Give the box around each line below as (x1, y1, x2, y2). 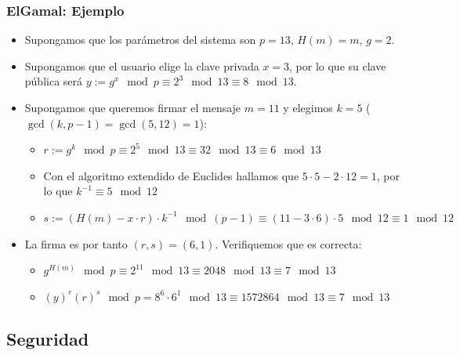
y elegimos (283, 100, 333, 115)
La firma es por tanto (24, 235, 128, 252)
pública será (24, 73, 83, 89)
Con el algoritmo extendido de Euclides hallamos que (43, 167, 299, 183)
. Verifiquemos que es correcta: (215, 235, 362, 252)
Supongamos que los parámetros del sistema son (24, 31, 256, 48)
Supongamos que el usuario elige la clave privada (24, 57, 259, 74)
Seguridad (6, 326, 89, 350)
